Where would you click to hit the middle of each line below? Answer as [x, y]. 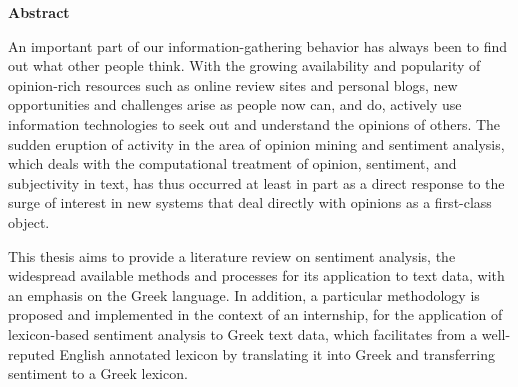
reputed [31, 353]
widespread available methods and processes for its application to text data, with [256, 275]
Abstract [39, 12]
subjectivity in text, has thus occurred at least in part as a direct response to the [256, 182]
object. [29, 221]
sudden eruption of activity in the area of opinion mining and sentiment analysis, [256, 143]
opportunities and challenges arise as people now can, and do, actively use [235, 104]
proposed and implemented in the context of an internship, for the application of [255, 314]
